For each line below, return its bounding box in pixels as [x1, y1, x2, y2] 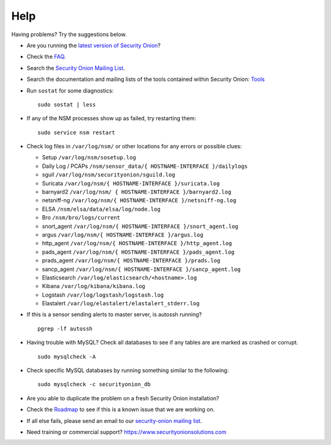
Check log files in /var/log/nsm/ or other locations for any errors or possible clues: [26, 143, 242, 150]
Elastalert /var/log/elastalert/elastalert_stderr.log [42, 300, 200, 307]
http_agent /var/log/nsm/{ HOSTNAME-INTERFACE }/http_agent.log [42, 240, 232, 247]
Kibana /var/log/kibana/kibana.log [42, 283, 145, 290]
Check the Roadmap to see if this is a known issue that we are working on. [26, 406, 215, 413]
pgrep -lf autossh [37, 325, 93, 332]
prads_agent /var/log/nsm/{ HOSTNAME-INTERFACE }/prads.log [42, 257, 221, 264]
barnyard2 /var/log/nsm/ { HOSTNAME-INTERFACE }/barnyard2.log [42, 188, 232, 196]
